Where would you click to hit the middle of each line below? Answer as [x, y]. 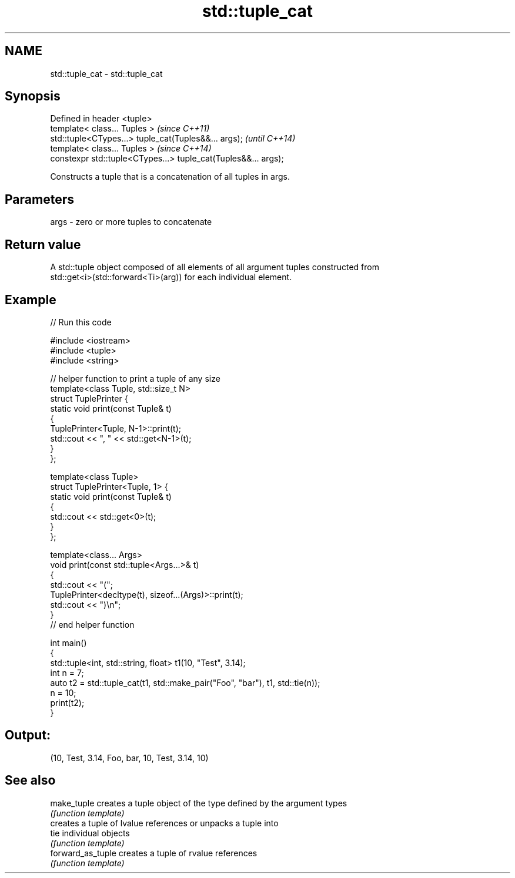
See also [30, 781]
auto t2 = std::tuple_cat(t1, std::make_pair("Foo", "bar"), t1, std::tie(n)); [185, 682]
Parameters [39, 199]
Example [31, 300]
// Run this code [81, 322]
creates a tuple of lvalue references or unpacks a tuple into [164, 823]
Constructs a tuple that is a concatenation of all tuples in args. [170, 177]
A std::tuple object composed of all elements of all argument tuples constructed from [215, 267]
